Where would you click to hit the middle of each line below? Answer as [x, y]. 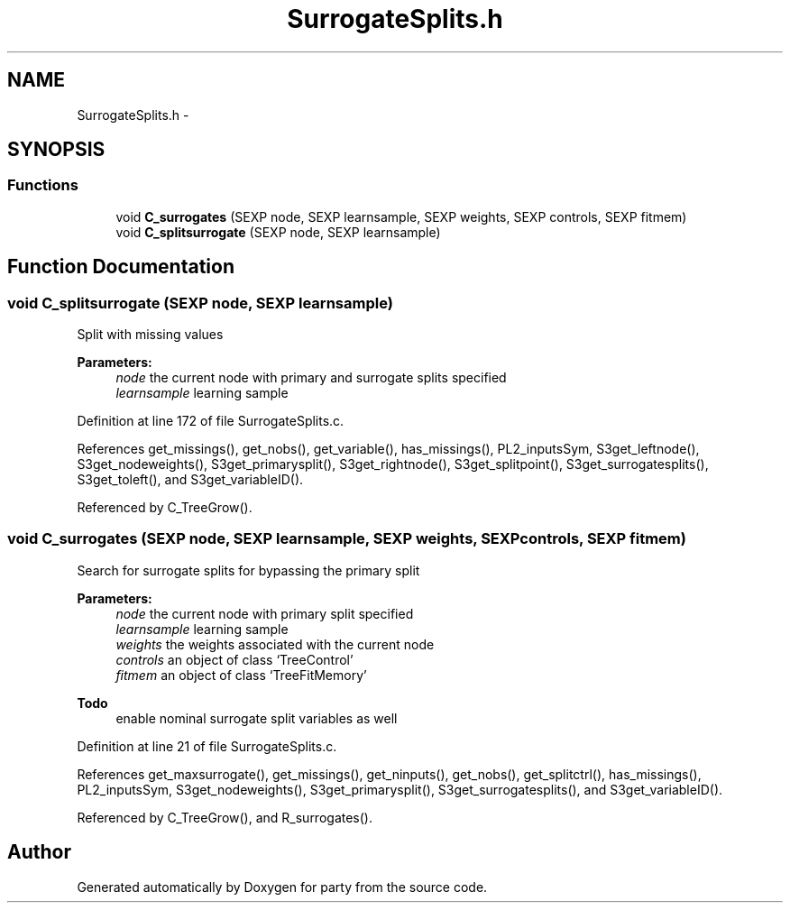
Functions [43, 185]
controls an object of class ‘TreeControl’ [234, 659]
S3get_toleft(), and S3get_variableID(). [190, 480]
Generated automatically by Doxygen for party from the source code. [282, 887]
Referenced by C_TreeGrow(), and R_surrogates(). [225, 817]
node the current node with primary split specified [265, 613]
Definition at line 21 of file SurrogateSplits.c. [207, 746]
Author [39, 852]
